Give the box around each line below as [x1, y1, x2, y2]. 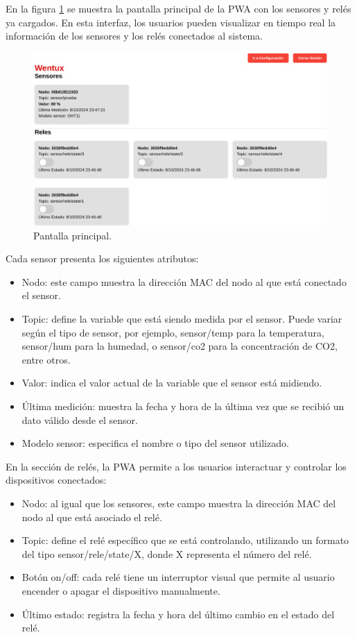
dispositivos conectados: [6, 473, 107, 487]
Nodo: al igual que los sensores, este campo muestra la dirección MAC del [21, 495, 336, 510]
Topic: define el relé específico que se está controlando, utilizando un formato [21, 533, 349, 547]
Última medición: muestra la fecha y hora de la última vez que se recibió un [21, 398, 345, 413]
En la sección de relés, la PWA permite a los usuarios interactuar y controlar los [6, 459, 347, 473]
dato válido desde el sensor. [21, 412, 138, 427]
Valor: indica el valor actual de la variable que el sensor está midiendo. [21, 375, 322, 390]
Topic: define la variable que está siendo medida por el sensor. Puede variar [21, 312, 342, 326]
